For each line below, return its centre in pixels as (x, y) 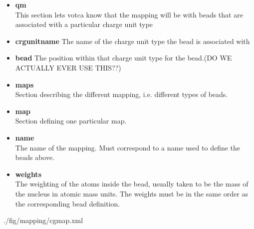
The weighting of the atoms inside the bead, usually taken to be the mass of (132, 184)
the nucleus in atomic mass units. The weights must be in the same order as (131, 193)
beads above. (35, 157)
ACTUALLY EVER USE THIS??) (68, 67)
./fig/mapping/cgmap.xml (43, 220)
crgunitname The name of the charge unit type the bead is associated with (132, 41)
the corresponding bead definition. (68, 203)
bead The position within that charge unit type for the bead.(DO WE (124, 58)
